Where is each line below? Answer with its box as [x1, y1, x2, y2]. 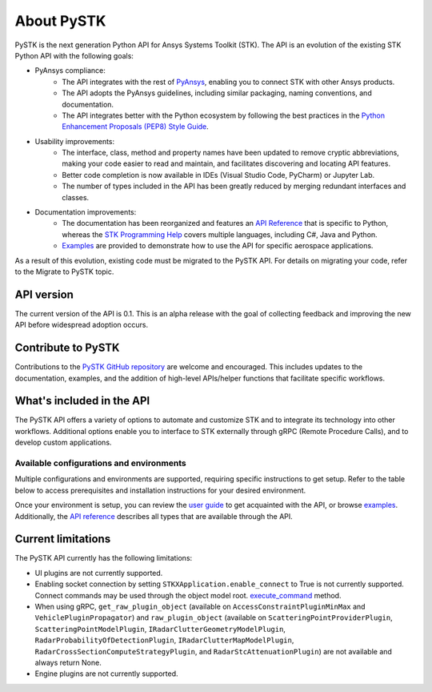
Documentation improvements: [34, 207, 137, 217]
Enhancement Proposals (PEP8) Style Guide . [62, 122, 210, 131]
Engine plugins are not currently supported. [34, 669, 179, 678]
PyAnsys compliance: [34, 66, 106, 75]
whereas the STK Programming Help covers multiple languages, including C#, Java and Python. [62, 229, 378, 239]
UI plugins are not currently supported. [34, 568, 163, 577]
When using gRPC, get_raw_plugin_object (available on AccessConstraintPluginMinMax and [34, 601, 366, 612]
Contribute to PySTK [14, 341, 120, 355]
